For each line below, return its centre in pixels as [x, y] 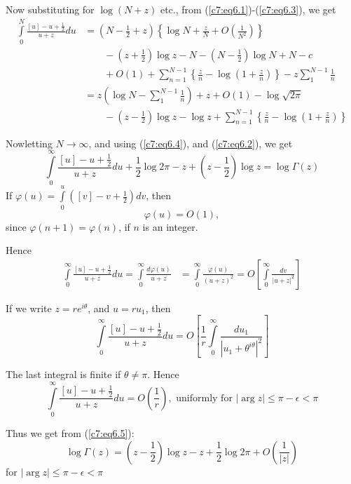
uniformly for [204, 398]
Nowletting [29, 143]
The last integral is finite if [63, 374]
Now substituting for [50, 9]
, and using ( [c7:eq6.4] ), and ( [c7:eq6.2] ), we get [191, 143]
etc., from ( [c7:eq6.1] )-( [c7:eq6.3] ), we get [248, 9]
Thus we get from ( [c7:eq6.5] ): [70, 432]
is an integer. [170, 226]
